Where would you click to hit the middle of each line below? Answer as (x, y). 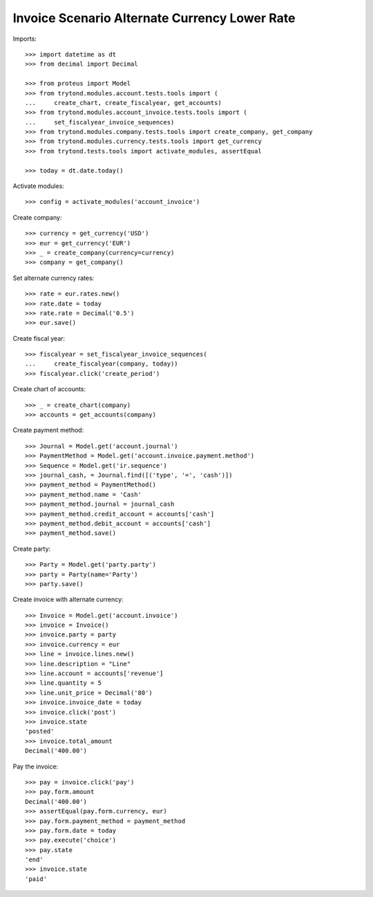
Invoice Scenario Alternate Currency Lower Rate (154, 18)
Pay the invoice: (36, 766)
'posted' (40, 731)
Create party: (32, 549)
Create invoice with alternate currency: (68, 599)
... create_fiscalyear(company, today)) (102, 364)
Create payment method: (48, 430)
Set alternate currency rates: (54, 278)
